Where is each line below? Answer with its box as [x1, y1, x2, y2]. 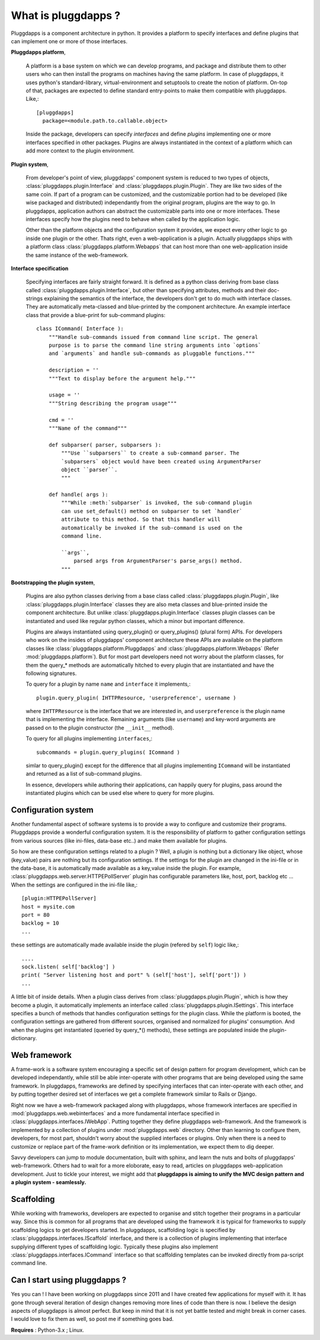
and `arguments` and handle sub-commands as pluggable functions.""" [48, 350, 255, 357]
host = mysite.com [21, 903, 75, 910]
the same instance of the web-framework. [25, 251, 129, 258]
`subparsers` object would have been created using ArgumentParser [61, 458, 261, 465]
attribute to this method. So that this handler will [61, 516, 221, 523]
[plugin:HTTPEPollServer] [21, 895, 97, 902]
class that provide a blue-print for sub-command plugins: [25, 311, 166, 318]
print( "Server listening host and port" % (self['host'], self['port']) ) [21, 972, 247, 978]
